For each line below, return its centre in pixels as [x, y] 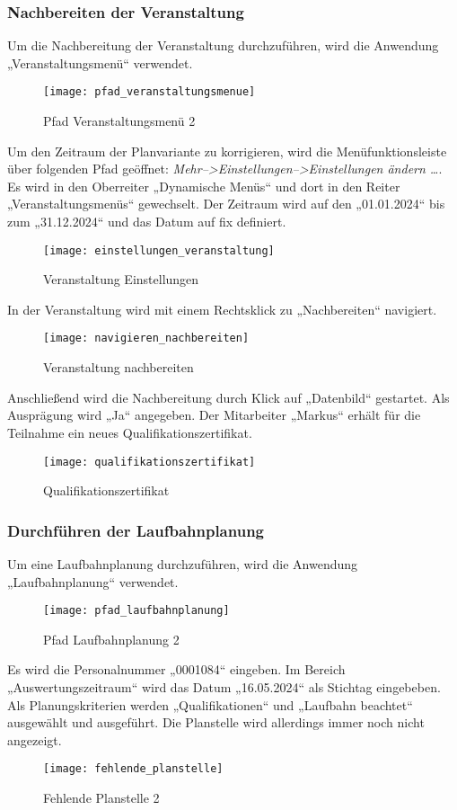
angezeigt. [35, 739]
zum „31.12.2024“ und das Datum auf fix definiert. [147, 222]
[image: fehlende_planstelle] [133, 769]
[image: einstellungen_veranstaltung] [159, 250]
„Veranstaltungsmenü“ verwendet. [100, 62]
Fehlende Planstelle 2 [101, 798]
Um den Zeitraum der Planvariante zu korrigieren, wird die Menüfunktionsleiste [227, 151]
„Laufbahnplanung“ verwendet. [93, 581]
